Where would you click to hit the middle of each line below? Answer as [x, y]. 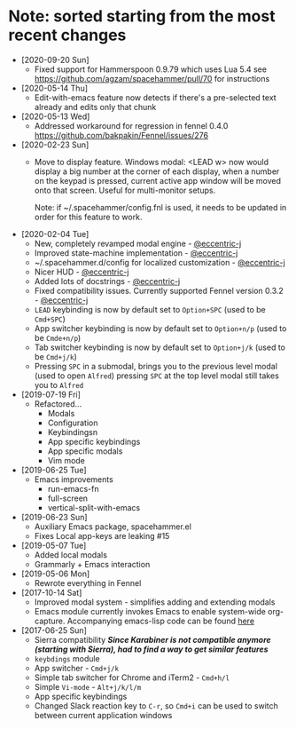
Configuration [73, 423]
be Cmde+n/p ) [58, 337]
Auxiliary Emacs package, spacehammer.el [113, 527]
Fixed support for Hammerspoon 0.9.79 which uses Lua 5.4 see [151, 69]
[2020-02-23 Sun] [55, 145]
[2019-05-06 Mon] [55, 574]
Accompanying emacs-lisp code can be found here [160, 621]
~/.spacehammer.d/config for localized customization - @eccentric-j [160, 262]
